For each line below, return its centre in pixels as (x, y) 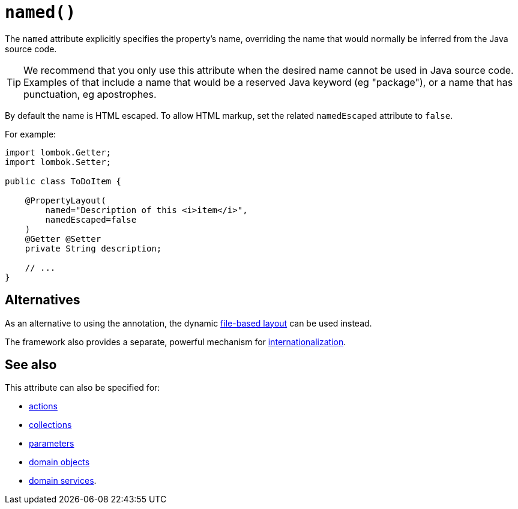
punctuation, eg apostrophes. (90, 94)
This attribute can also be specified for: (83, 388)
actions (43, 406)
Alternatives (43, 300)
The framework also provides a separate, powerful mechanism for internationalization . (176, 342)
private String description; (93, 248)
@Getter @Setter (63, 239)
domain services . (63, 481)
